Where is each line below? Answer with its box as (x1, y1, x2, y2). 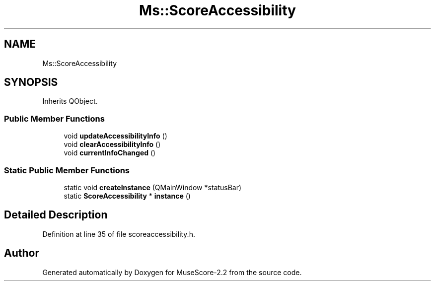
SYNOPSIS (4, 76, 58, 89)
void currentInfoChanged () (64, 148, 156, 157)
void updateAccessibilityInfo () (64, 132, 167, 141)
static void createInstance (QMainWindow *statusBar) (64, 183, 242, 192)
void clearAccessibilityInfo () (64, 140, 161, 149)
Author (4, 247, 39, 260)
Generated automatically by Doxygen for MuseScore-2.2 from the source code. (42, 268, 302, 277)
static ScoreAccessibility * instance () (64, 191, 191, 200)
